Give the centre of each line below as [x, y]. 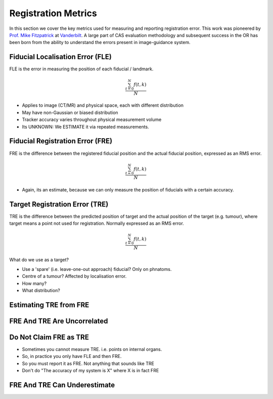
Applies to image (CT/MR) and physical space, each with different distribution [103, 105]
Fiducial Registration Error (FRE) [61, 141]
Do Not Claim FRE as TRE [49, 337]
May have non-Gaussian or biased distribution [70, 112]
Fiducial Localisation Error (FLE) [61, 57]
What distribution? [41, 290]
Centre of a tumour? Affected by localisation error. [74, 276]
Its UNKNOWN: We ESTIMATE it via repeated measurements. [85, 127]
